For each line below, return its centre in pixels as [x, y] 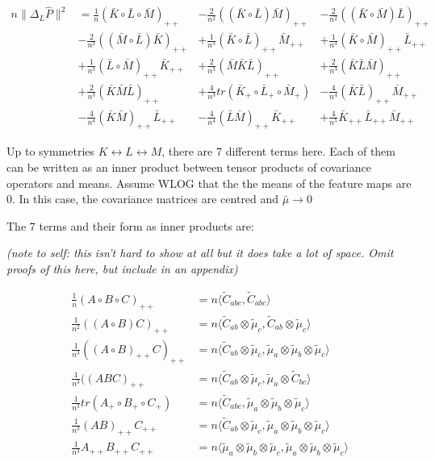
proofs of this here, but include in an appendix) [122, 268]
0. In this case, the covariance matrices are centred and [143, 199]
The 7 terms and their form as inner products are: [130, 225]
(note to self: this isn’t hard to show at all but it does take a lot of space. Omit [200, 253]
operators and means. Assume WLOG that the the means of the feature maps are [209, 183]
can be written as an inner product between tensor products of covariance [189, 166]
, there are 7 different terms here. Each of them [278, 151]
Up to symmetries [51, 151]
